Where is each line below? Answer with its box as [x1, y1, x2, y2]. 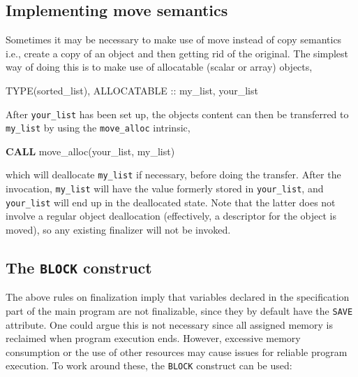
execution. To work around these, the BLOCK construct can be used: [6, 358, 292, 373]
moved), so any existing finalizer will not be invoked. [6, 222, 231, 237]
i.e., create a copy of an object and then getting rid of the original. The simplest [6, 45, 349, 60]
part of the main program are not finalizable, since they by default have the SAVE [6, 304, 353, 318]
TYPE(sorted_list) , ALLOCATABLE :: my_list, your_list [6, 83, 258, 97]
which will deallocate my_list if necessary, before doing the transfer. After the [6, 167, 341, 182]
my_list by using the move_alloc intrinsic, [6, 120, 191, 135]
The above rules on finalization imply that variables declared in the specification [6, 290, 350, 304]
